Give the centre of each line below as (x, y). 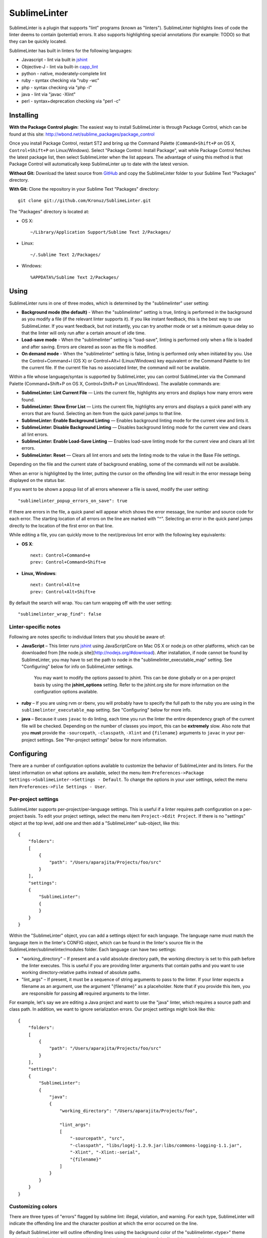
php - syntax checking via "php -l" (57, 87)
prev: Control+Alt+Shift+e (63, 592)
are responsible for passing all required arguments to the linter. (86, 993)
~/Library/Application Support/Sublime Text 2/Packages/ (101, 232)
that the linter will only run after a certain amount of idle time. (84, 333)
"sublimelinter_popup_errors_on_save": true (73, 501)
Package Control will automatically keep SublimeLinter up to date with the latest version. (99, 164)
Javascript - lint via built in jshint (54, 60)
